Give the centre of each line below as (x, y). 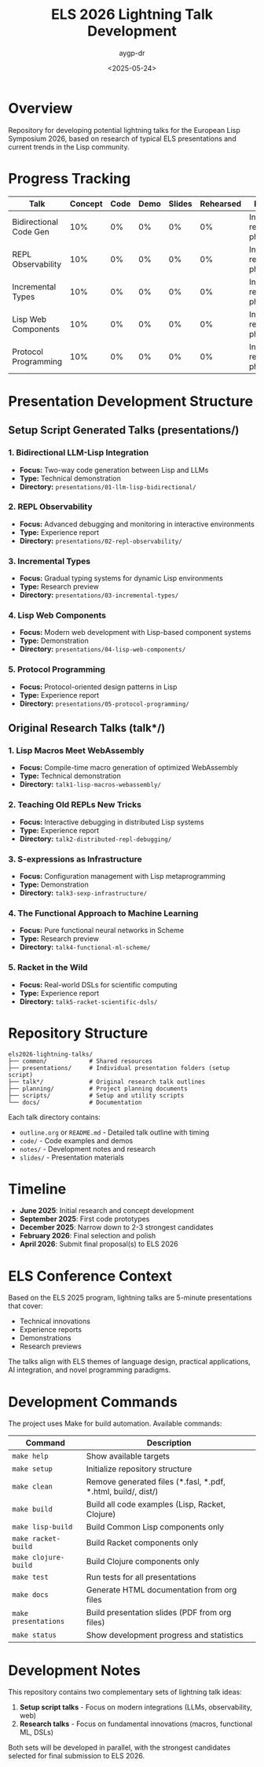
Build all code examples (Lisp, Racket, (156, 1504)
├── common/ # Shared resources (81, 1061)
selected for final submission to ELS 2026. (77, 1756)
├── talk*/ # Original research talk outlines (107, 1082)
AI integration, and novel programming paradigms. (90, 1370)
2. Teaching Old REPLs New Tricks (75, 805)
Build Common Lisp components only (155, 1527)
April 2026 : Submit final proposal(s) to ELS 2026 (99, 1244)
